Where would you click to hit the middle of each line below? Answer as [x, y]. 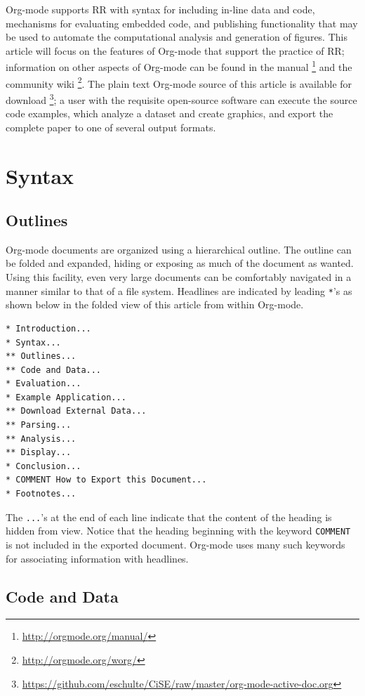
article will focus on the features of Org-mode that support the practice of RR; [175, 50]
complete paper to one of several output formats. [111, 127]
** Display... [39, 453]
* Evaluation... [44, 384]
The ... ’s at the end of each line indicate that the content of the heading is [169, 517]
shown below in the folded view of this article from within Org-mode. [155, 304]
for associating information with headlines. [97, 558]
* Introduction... [48, 328]
